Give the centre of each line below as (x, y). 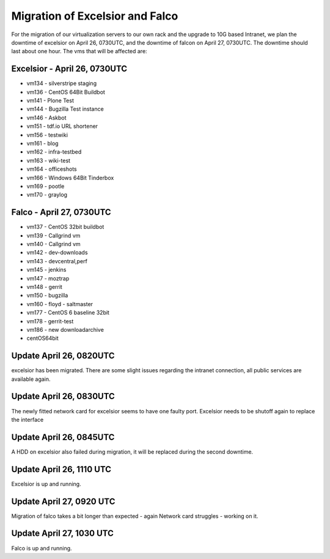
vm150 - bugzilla (47, 295)
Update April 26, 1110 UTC (61, 469)
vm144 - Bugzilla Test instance (65, 109)
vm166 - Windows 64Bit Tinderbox (70, 178)
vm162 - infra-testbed (54, 152)
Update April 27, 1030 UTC (63, 534)
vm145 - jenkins (46, 270)
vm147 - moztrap (48, 278)
